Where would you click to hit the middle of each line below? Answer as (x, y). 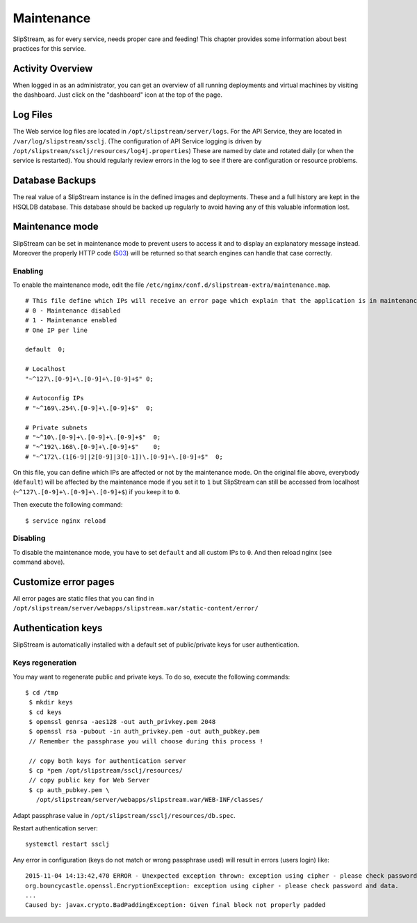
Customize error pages (64, 582)
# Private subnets (57, 427)
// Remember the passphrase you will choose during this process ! (146, 741)
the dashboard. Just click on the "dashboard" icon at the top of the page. (117, 95)
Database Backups (55, 181)
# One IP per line (57, 330)
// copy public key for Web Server (89, 780)
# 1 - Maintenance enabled (71, 321)
